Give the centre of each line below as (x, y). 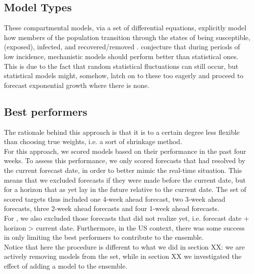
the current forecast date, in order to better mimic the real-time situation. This (123, 170)
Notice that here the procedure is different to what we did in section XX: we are (124, 246)
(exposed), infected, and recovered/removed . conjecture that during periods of (122, 47)
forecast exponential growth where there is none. (77, 85)
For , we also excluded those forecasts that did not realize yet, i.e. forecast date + (127, 218)
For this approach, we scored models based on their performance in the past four (125, 151)
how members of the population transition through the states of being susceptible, (127, 37)
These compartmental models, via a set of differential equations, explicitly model (125, 28)
